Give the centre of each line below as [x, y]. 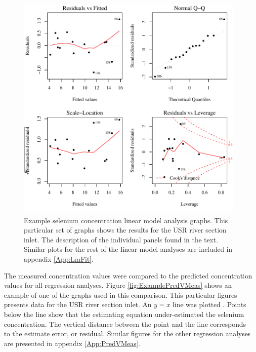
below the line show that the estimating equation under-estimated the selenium [124, 314]
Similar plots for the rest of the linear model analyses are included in [128, 249]
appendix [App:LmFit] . [59, 258]
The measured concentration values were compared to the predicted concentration [128, 275]
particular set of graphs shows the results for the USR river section [125, 230]
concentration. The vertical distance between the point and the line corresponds [125, 324]
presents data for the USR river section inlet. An [78, 304]
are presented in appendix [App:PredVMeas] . [72, 343]
